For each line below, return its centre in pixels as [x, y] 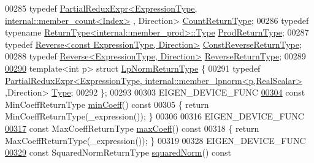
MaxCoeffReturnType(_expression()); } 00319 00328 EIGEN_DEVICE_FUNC [155, 140]
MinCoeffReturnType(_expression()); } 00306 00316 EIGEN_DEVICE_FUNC [155, 116]
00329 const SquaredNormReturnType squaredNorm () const [118, 152]
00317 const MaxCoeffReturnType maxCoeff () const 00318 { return [132, 128]
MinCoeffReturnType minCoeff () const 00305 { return [107, 104]
